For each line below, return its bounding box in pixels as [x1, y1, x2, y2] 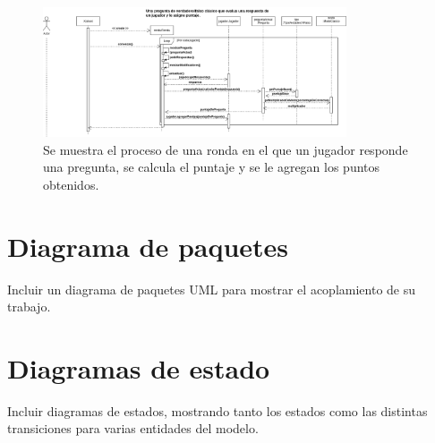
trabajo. [7, 297, 51, 316]
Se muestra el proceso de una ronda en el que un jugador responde [43, 140, 408, 158]
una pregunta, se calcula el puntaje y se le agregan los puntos [43, 158, 380, 176]
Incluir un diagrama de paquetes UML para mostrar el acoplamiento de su [7, 279, 416, 298]
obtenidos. [43, 175, 99, 193]
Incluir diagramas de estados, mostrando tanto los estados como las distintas [7, 401, 428, 420]
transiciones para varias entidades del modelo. [7, 419, 259, 438]
